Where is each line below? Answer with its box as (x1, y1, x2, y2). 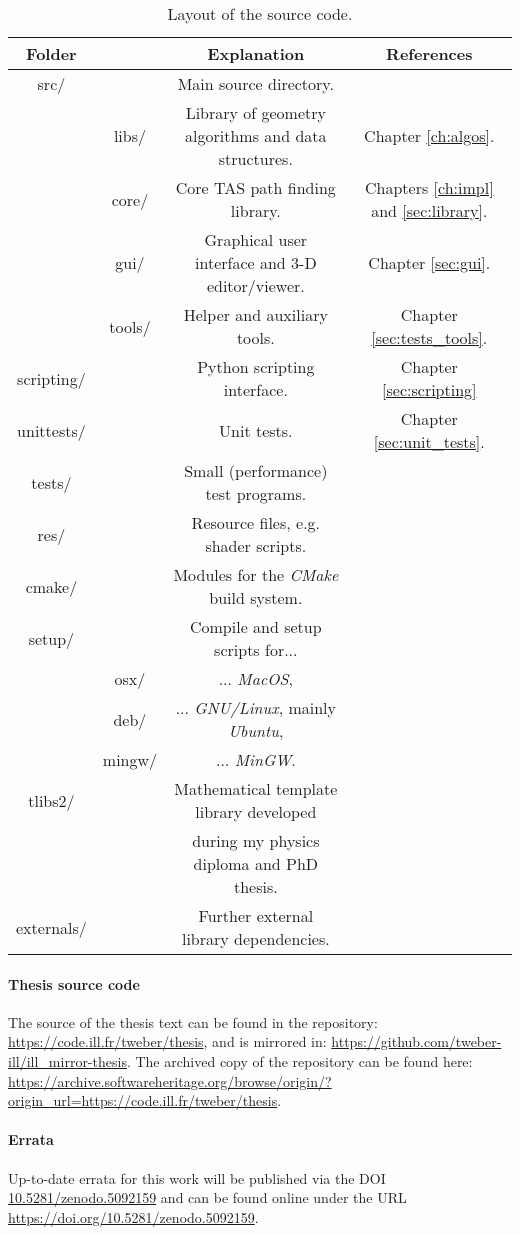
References (386, 42, 473, 65)
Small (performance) (184, 459, 328, 482)
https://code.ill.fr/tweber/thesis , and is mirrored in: (8, 1031, 327, 1052)
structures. (218, 147, 293, 170)
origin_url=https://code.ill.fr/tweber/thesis (8, 1090, 278, 1111)
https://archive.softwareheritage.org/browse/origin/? (8, 1070, 332, 1091)
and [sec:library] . (371, 199, 488, 222)
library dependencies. (181, 927, 330, 950)
